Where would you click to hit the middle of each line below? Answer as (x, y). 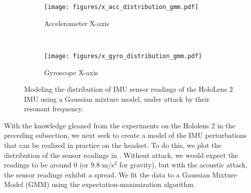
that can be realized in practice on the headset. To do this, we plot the (113, 145)
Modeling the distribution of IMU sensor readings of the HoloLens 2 (129, 89)
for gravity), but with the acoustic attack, (184, 165)
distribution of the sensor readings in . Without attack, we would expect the (121, 155)
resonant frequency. (54, 109)
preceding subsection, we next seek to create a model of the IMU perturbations (125, 135)
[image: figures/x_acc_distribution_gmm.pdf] (121, 7)
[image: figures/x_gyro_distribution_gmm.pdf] (123, 56)
